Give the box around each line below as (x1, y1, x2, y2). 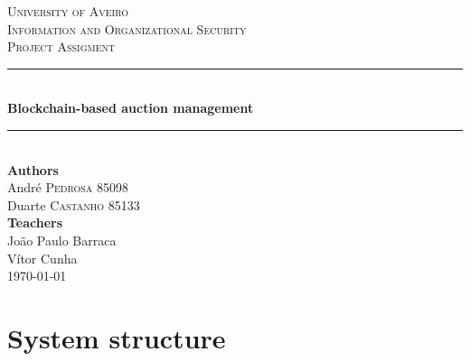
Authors (7, 160, 59, 179)
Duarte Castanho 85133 (7, 195, 140, 214)
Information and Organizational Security (7, 19, 247, 38)
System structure (7, 319, 226, 356)
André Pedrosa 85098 (7, 178, 129, 197)
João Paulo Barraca (7, 230, 117, 249)
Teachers (7, 213, 63, 232)
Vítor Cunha (7, 248, 78, 267)
